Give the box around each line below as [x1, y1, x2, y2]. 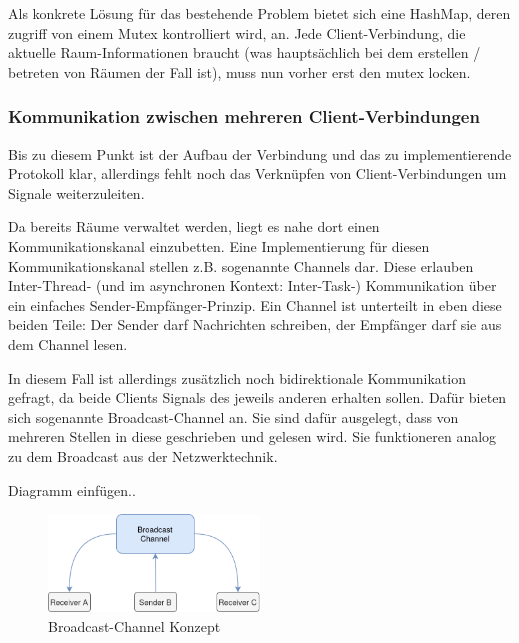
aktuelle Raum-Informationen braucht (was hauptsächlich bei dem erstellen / [8, 42, 481, 63]
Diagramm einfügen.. [8, 479, 136, 500]
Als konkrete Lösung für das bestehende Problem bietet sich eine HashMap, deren [8, 3, 511, 23]
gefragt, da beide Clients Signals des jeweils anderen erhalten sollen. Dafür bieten [8, 387, 507, 408]
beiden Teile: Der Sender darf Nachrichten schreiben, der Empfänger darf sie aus [8, 314, 502, 335]
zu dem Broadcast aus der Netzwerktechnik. [8, 445, 278, 466]
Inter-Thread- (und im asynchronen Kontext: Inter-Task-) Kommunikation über [8, 275, 497, 296]
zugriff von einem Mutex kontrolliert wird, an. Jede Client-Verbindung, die [8, 22, 466, 43]
